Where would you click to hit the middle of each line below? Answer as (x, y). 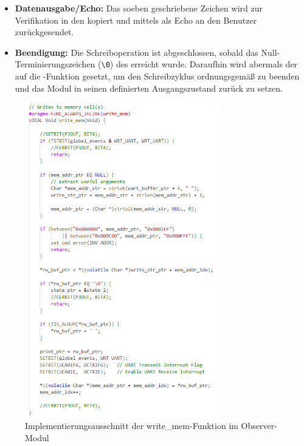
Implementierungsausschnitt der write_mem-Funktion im (132, 426)
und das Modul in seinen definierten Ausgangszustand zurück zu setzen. (149, 88)
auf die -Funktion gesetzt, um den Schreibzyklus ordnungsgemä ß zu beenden (157, 76)
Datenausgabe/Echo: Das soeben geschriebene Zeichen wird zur (139, 8)
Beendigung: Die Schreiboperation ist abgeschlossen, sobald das (136, 52)
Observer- (259, 426)
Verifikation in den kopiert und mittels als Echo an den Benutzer (136, 20)
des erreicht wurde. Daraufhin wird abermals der (207, 64)
